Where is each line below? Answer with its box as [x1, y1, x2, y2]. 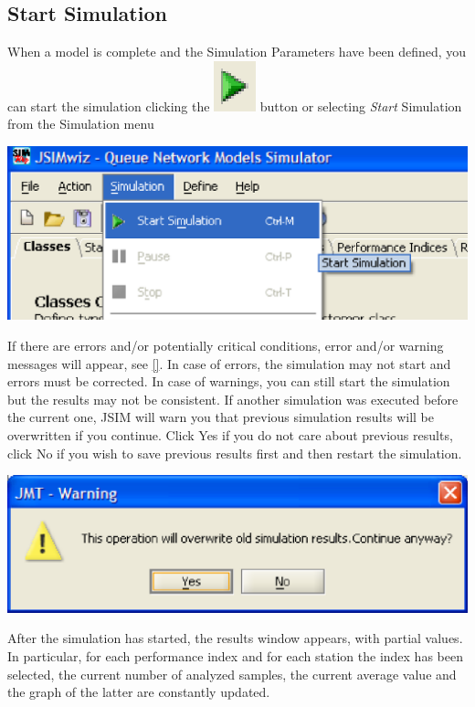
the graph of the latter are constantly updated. [7, 682, 270, 702]
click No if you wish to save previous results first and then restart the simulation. [7, 443, 462, 462]
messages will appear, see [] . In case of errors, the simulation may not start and [7, 353, 451, 373]
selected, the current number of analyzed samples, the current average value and [7, 664, 457, 683]
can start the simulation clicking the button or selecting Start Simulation [7, 96, 462, 115]
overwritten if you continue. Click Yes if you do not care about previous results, [7, 426, 453, 445]
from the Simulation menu [7, 114, 154, 133]
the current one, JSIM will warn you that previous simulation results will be [7, 407, 434, 427]
